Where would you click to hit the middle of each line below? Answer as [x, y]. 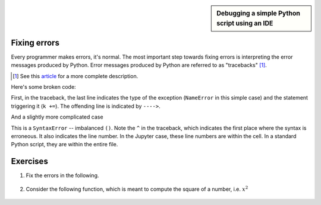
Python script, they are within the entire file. [64, 145]
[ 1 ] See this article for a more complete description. [75, 76]
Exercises [30, 161]
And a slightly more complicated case [57, 117]
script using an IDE [245, 23]
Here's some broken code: [44, 87]
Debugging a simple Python [258, 13]
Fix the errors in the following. [62, 175]
